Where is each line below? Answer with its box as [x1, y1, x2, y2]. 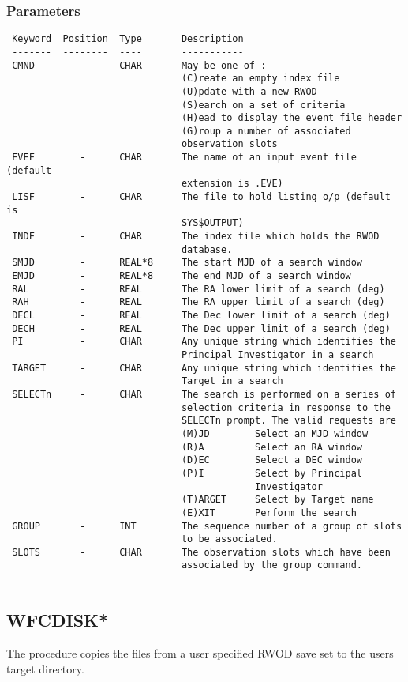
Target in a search [181, 375, 283, 387]
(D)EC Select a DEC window [181, 454, 363, 466]
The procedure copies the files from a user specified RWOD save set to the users [6, 644, 394, 661]
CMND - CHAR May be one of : [12, 59, 267, 71]
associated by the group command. [181, 560, 363, 571]
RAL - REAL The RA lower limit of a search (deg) [12, 283, 385, 295]
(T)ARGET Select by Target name [181, 494, 374, 506]
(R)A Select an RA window [181, 441, 363, 453]
